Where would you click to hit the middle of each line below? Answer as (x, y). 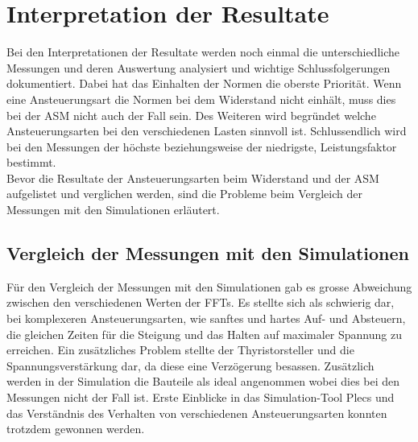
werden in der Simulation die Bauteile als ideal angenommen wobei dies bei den (203, 381)
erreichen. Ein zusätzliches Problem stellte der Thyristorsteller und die (180, 350)
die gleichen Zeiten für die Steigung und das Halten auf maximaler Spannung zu (204, 334)
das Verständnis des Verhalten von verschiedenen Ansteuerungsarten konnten (197, 413)
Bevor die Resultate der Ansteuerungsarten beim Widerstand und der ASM (193, 178)
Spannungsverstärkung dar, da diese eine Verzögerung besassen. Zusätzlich (190, 365)
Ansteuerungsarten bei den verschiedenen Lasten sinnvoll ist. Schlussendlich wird (207, 131)
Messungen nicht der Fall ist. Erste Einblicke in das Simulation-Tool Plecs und (201, 397)
